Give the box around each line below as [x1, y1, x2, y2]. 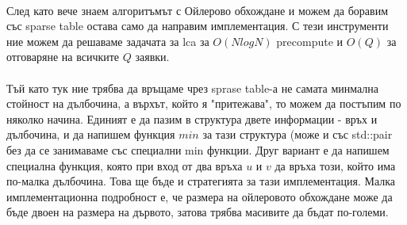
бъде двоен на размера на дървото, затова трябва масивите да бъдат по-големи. [6, 204, 389, 220]
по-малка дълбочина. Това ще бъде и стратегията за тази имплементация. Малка [6, 173, 396, 189]
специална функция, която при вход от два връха [6, 157, 243, 174]
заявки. [135, 48, 170, 65]
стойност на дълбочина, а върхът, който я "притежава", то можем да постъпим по [6, 95, 401, 112]
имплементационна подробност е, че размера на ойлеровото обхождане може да [6, 188, 393, 204]
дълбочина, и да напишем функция [6, 126, 175, 143]
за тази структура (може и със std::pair [202, 126, 393, 143]
